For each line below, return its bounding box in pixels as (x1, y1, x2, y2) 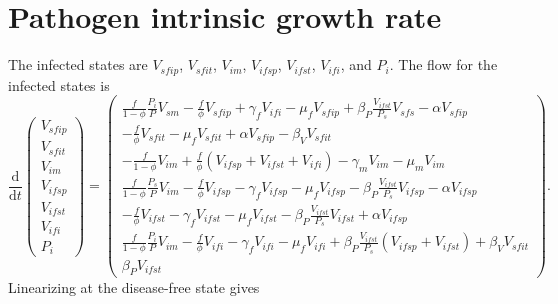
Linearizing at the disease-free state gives (8, 277, 260, 298)
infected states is (8, 74, 110, 95)
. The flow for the (389, 54, 498, 75)
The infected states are (8, 54, 148, 75)
